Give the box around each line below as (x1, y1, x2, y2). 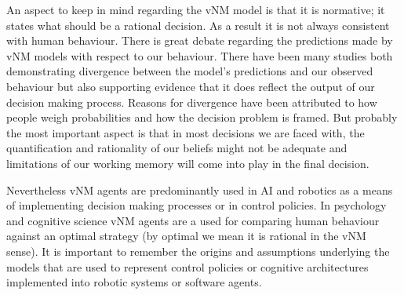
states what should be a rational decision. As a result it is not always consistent (6, 16, 390, 33)
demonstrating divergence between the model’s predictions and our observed (6, 63, 373, 79)
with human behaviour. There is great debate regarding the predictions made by (6, 32, 393, 49)
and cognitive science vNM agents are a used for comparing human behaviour (6, 212, 380, 228)
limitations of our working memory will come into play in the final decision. (6, 155, 369, 171)
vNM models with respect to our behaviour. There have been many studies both (6, 47, 393, 64)
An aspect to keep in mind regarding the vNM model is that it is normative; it (6, 2, 385, 17)
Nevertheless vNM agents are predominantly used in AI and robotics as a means (6, 181, 393, 198)
